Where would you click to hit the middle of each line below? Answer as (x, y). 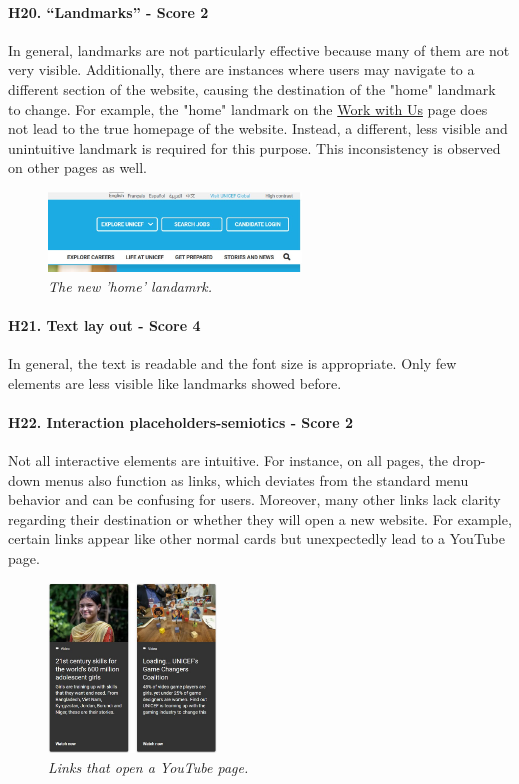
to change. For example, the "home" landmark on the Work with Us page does (248, 108)
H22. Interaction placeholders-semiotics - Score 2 (180, 421)
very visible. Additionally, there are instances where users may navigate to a (241, 69)
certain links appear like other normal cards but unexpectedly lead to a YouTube (256, 538)
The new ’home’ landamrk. (130, 285)
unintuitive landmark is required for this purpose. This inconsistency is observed (254, 147)
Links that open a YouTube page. (148, 766)
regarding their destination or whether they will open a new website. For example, (260, 518)
